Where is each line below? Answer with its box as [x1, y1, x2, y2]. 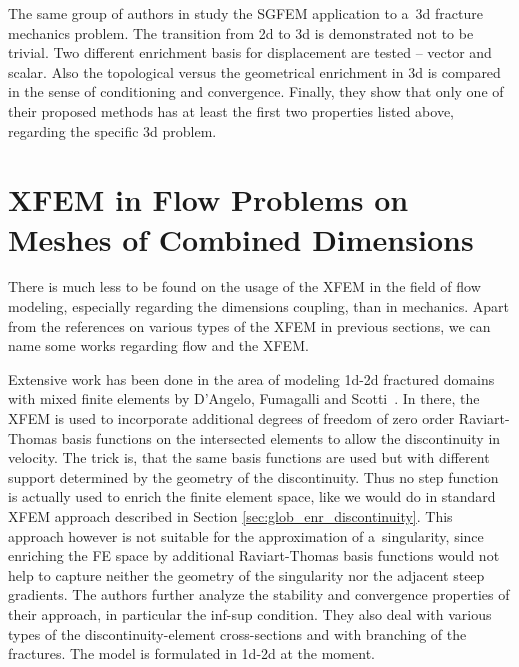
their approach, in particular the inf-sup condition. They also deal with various [8, 603, 492, 624]
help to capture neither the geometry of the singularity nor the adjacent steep [8, 564, 485, 585]
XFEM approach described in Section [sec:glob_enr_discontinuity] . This [8, 506, 453, 526]
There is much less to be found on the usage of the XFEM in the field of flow [8, 276, 481, 297]
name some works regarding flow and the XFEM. [8, 335, 309, 356]
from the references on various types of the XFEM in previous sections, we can [8, 315, 491, 336]
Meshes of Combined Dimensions [8, 218, 474, 259]
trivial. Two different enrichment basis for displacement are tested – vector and [8, 42, 492, 63]
